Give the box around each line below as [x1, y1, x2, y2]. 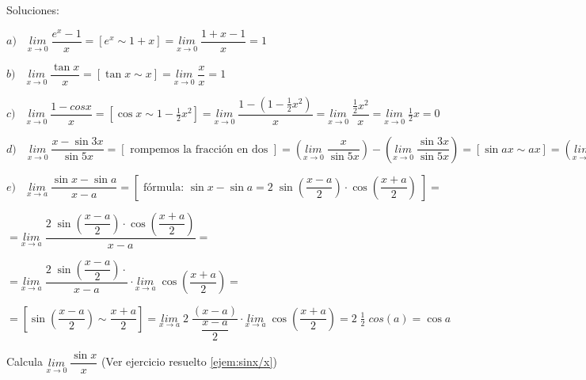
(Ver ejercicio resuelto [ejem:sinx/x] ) [101, 353, 277, 370]
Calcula [6, 353, 43, 370]
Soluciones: [6, 2, 59, 17]
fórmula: [143, 181, 185, 193]
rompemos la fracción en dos [130, 143, 268, 155]
